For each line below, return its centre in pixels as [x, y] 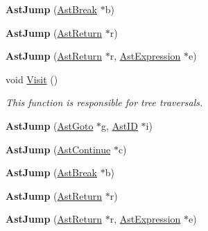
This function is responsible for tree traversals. [104, 102]
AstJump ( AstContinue [58, 149]
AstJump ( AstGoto [50, 125]
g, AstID [120, 125]
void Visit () [32, 79]
